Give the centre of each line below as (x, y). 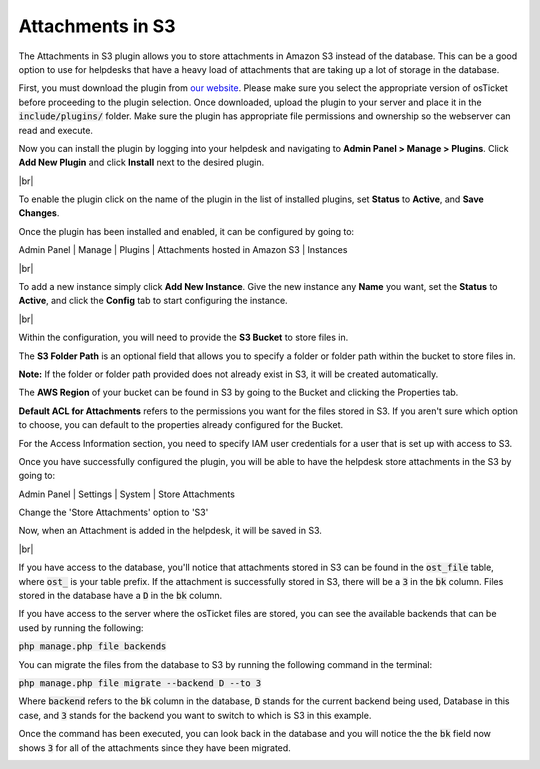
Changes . (39, 213)
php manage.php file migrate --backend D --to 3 (140, 683)
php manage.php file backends (92, 646)
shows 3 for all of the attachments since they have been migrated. (155, 747)
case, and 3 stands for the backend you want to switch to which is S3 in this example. (195, 715)
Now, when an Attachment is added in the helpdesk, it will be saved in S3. (170, 531)
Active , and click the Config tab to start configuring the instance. (153, 301)
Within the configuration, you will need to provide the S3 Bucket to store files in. (183, 337)
